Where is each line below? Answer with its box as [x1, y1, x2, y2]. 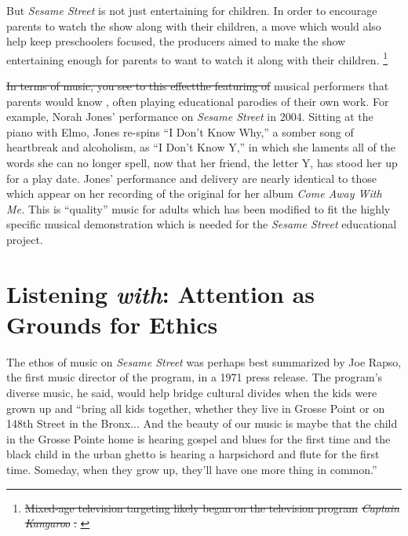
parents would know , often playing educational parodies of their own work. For [6, 93, 389, 109]
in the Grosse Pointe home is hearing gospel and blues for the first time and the [6, 430, 391, 447]
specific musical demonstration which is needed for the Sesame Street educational [6, 216, 397, 232]
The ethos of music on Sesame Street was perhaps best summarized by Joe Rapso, [6, 353, 402, 370]
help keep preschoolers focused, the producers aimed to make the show [6, 33, 346, 49]
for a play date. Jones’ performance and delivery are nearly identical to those [6, 170, 377, 186]
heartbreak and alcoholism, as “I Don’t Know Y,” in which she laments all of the [6, 139, 396, 155]
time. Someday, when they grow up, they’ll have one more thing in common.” [6, 461, 377, 478]
